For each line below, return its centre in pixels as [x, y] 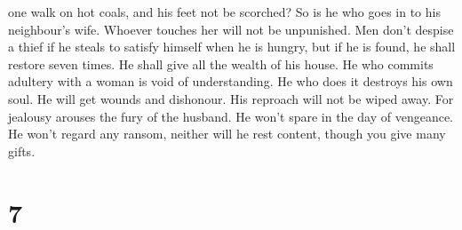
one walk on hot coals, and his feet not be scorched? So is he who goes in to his [224, 12]
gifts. [22, 151]
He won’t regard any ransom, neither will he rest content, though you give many [227, 134]
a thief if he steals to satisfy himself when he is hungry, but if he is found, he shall [232, 47]
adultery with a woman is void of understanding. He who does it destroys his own [231, 81]
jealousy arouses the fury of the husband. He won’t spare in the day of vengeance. [231, 116]
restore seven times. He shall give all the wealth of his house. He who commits [221, 63]
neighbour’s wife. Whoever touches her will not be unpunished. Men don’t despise [231, 29]
